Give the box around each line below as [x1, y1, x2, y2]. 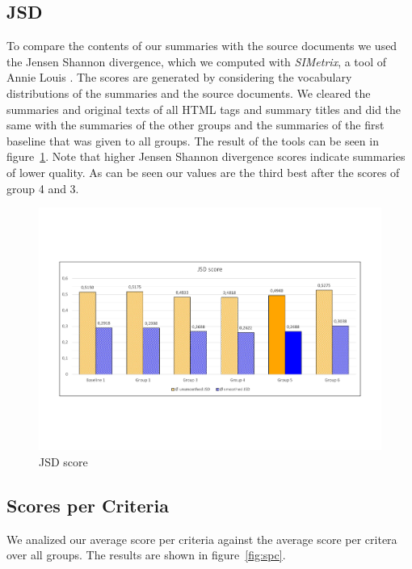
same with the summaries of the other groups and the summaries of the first [6, 116, 385, 133]
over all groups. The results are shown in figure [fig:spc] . [6, 546, 286, 563]
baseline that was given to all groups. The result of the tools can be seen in [6, 132, 379, 149]
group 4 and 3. [6, 179, 79, 196]
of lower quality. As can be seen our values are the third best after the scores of [6, 163, 400, 180]
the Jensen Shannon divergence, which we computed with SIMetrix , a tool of [6, 53, 387, 70]
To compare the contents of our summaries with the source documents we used [6, 37, 397, 54]
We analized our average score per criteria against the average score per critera [6, 530, 397, 547]
